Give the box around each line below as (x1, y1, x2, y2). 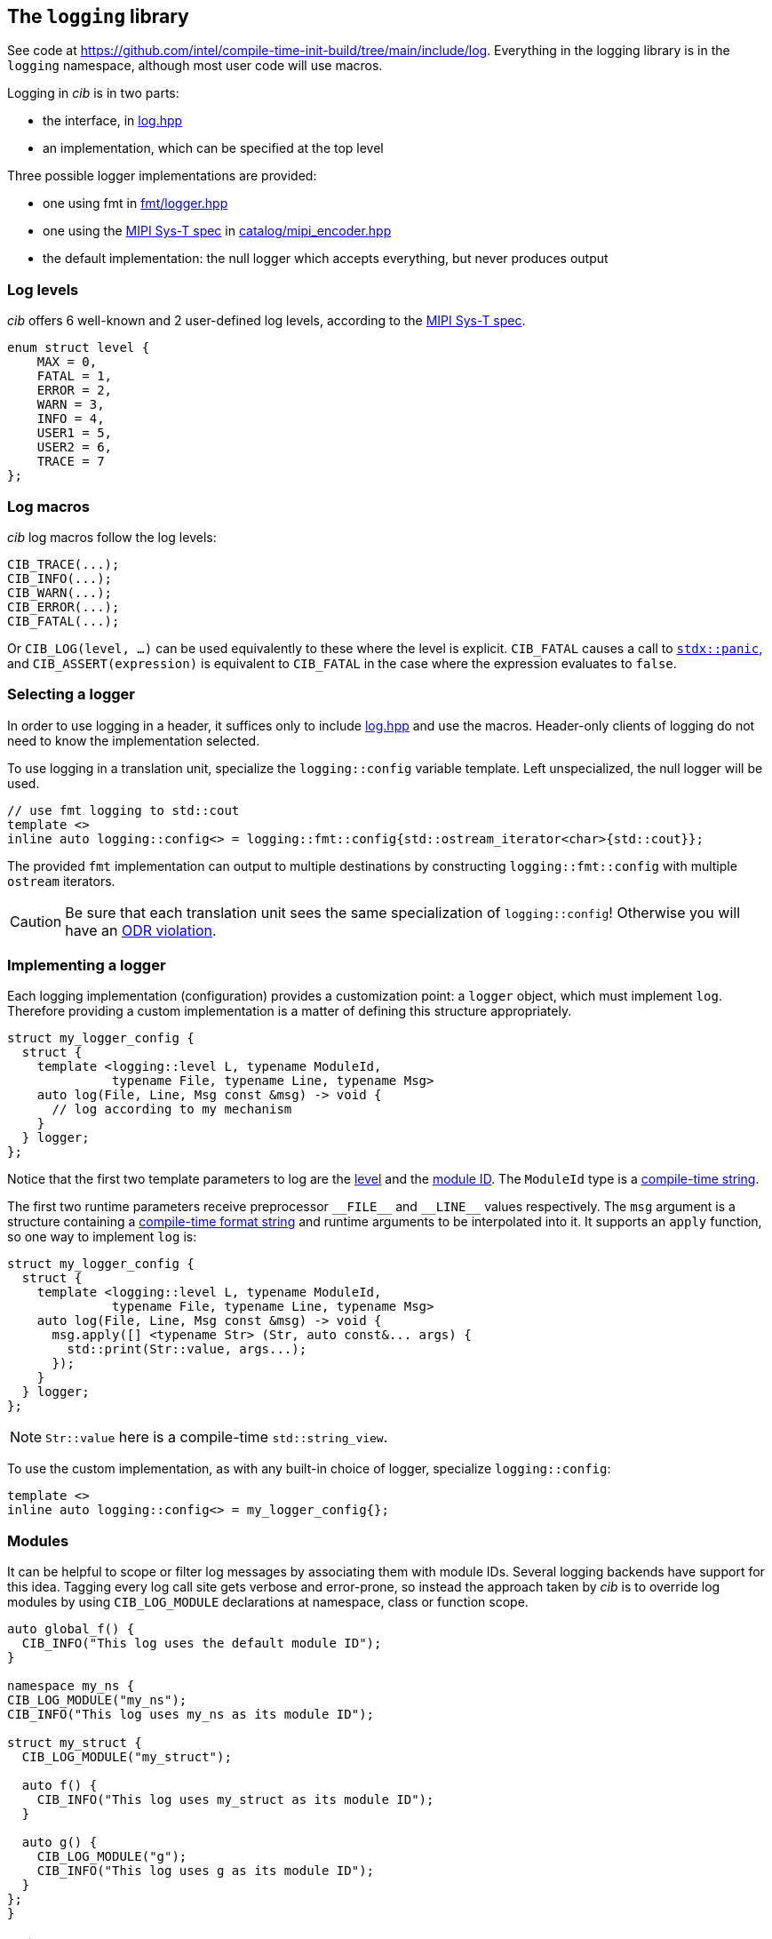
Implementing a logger (7, 956, 166, 975)
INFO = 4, (36, 411, 105, 427)
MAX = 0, (36, 355, 98, 370)
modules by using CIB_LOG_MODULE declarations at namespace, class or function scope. (7, 1594, 529, 1610)
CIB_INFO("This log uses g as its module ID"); (36, 1863, 375, 1879)
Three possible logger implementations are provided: (7, 168, 317, 184)
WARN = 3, (36, 397, 105, 412)
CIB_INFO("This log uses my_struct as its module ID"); (36, 1792, 434, 1807)
